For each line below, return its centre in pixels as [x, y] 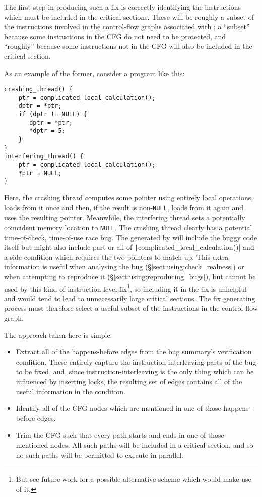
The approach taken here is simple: [58, 335]
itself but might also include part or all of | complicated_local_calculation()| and [129, 247]
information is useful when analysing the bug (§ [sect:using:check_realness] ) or [124, 267]
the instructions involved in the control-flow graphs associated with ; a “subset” [127, 26]
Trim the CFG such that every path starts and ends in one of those [120, 435]
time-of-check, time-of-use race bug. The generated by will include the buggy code [131, 237]
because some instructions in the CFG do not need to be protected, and [115, 36]
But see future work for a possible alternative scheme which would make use [134, 479]
